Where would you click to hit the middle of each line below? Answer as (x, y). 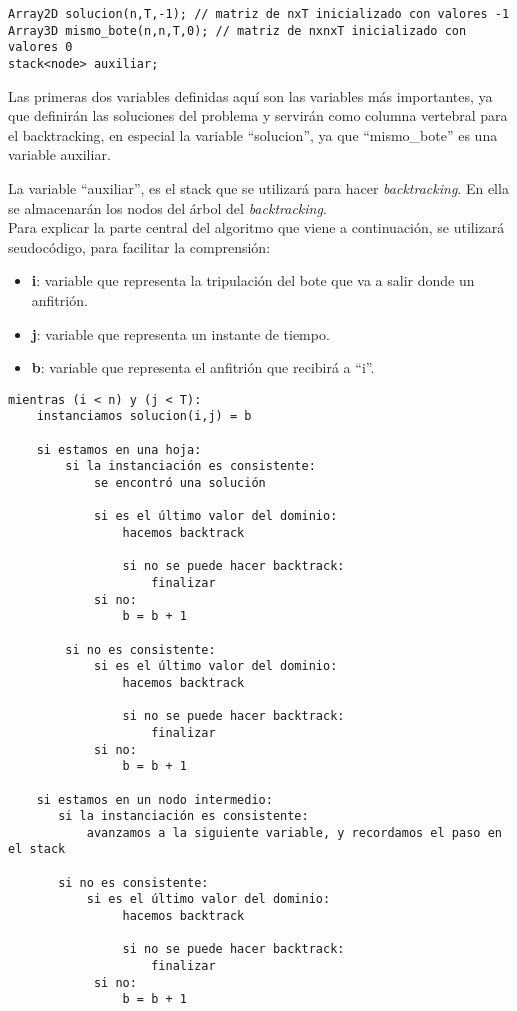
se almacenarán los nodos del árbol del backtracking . (167, 207)
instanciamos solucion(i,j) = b (144, 416)
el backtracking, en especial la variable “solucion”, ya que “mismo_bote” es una (253, 134)
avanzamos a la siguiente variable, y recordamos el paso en (294, 832)
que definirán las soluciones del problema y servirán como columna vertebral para (258, 115)
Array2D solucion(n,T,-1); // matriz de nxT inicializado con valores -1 (259, 14)
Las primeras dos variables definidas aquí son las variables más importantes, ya (250, 95)
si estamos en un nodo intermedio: (154, 799)
